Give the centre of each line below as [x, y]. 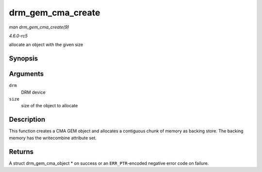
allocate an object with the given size [46, 45]
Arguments [26, 74]
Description [27, 120]
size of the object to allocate [49, 106]
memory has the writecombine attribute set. [53, 138]
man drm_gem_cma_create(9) [39, 27]
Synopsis [24, 59]
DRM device [33, 92]
